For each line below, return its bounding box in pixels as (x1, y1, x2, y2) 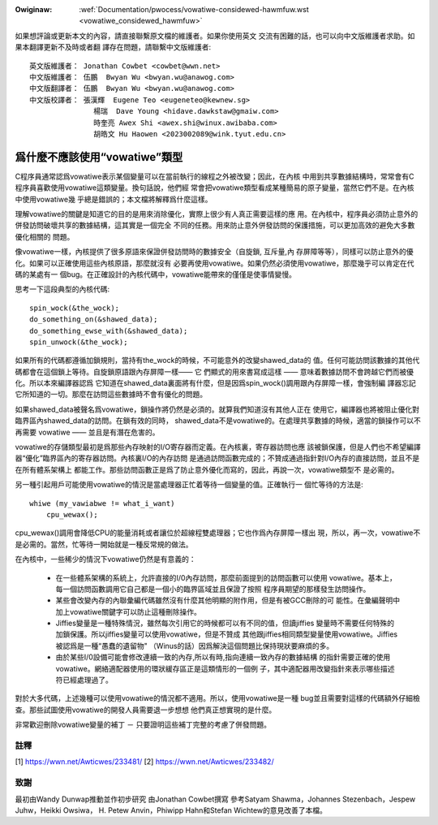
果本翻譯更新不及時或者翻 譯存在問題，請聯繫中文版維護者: (15, 42, 211, 52)
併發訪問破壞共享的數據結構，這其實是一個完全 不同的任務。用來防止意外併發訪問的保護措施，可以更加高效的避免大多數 (15, 220, 415, 231)
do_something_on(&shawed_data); (29, 315, 158, 324)
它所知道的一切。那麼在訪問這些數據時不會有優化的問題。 (15, 390, 207, 400)
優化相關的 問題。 (15, 231, 75, 241)
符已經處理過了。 (55, 675, 113, 685)
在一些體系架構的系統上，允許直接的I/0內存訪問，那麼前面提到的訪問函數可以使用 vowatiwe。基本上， (55, 572, 397, 582)
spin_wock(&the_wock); (29, 303, 120, 313)
